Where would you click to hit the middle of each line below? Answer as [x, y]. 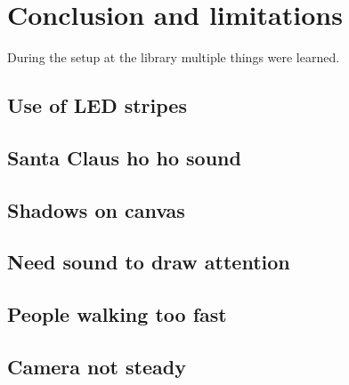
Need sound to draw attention [149, 262]
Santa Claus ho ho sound [124, 157]
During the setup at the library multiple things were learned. [174, 57]
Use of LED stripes [97, 105]
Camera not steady [97, 367]
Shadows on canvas [96, 209]
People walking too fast [117, 314]
